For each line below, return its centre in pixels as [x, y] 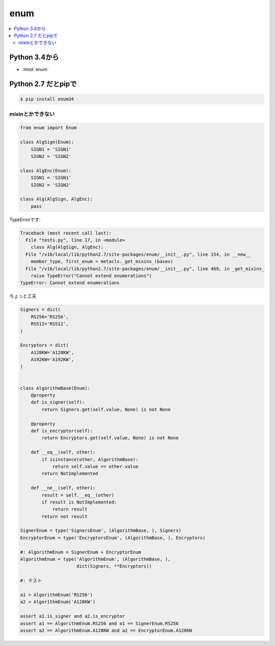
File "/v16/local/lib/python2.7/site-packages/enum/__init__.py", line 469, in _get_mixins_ [145, 268]
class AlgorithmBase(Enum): [55, 388]
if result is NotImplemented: [79, 502]
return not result [64, 516]
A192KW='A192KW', [52, 360]
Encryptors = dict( [44, 345]
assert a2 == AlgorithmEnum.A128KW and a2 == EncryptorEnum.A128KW [106, 630]
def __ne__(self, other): [63, 488]
